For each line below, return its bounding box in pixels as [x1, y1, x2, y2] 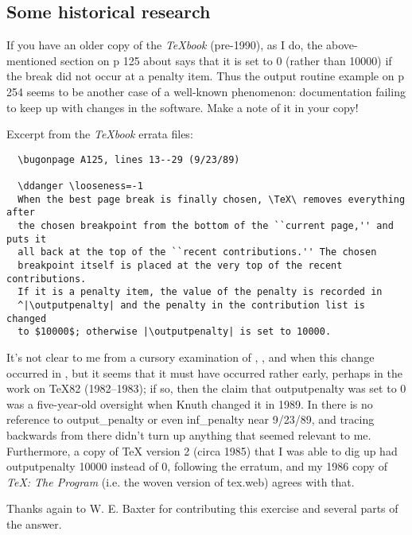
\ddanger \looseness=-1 [17, 180, 143, 192]
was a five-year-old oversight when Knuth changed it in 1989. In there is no [6, 395, 373, 412]
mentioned [6, 52, 57, 68]
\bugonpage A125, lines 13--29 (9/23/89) [17, 153, 240, 165]
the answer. [6, 515, 62, 532]
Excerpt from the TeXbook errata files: [6, 126, 193, 142]
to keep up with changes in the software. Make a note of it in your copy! [6, 99, 359, 115]
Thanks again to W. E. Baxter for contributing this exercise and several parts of [6, 500, 398, 517]
